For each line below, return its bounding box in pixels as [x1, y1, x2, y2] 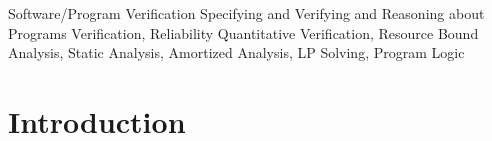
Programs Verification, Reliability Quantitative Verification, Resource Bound [8, 22, 479, 43]
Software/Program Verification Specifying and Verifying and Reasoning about [8, 3, 485, 23]
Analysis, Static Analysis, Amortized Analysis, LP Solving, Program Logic [8, 42, 465, 63]
